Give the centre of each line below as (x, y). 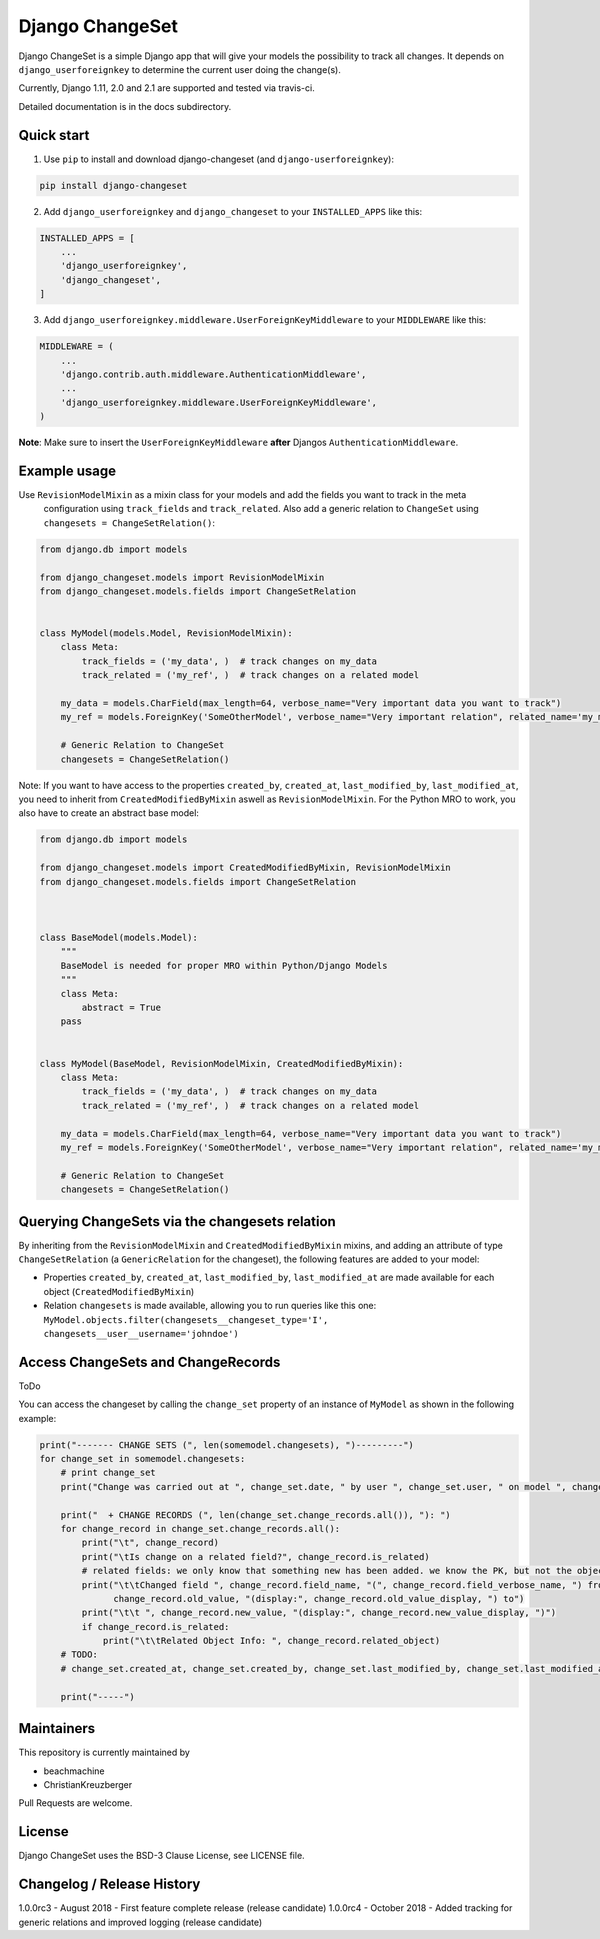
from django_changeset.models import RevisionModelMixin (182, 577)
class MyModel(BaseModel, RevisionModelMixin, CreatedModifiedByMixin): (221, 1063)
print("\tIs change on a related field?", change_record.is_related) (255, 1556)
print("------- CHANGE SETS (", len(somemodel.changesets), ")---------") (227, 1444)
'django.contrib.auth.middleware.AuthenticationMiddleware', (213, 374)
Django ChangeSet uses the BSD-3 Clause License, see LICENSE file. (161, 1856)
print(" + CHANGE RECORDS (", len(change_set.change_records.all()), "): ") (256, 1514)
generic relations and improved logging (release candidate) (140, 1922)
